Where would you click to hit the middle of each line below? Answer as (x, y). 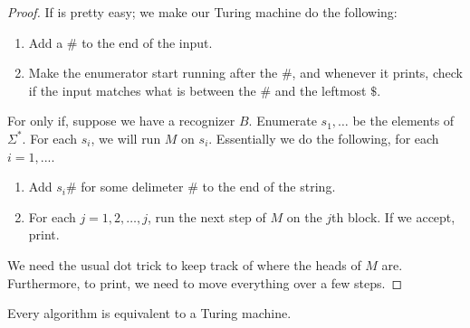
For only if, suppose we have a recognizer (121, 121)
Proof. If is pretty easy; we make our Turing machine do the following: (202, 12)
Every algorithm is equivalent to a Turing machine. (149, 313)
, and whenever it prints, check (377, 73)
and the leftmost (321, 90)
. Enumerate (283, 121)
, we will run (126, 138)
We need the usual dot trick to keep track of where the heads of (184, 264)
